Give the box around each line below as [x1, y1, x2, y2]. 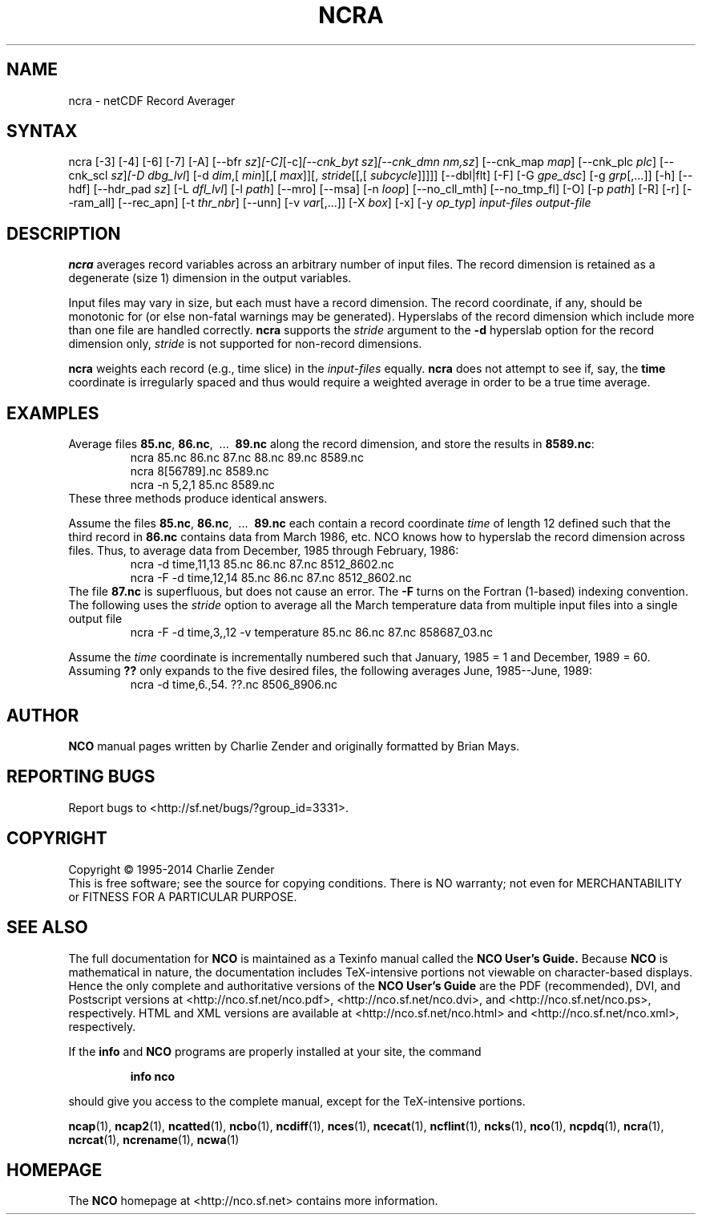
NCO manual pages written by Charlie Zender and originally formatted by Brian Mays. [68, 738, 520, 753]
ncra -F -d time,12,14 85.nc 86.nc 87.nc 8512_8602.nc [130, 571, 412, 585]
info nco [130, 1069, 175, 1083]
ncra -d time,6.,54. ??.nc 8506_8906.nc [130, 677, 337, 692]
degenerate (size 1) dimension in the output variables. [68, 271, 352, 285]
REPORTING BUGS [6, 766, 155, 787]
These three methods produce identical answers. [68, 491, 328, 506]
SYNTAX [6, 121, 78, 142]
